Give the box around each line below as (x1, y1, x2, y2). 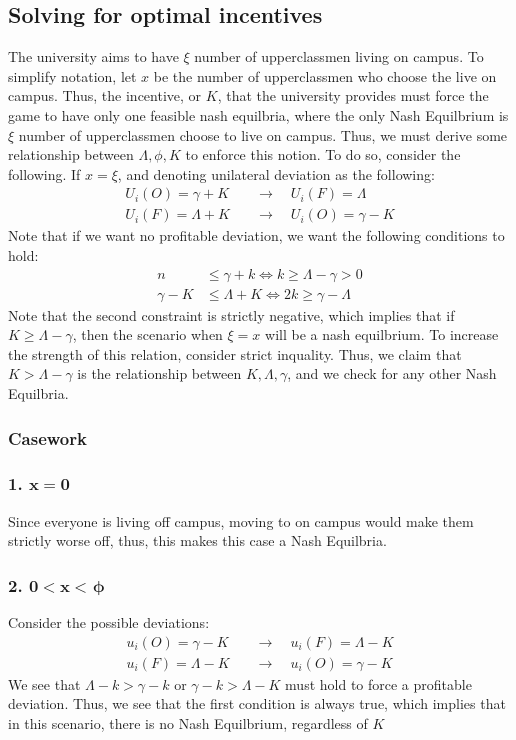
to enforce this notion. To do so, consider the (185, 144, 461, 165)
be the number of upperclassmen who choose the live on (153, 65, 497, 86)
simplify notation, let (8, 65, 137, 86)
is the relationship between (77, 363, 242, 384)
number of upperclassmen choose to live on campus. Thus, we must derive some (18, 124, 508, 145)
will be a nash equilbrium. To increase (265, 324, 499, 345)
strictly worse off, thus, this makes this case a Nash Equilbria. (8, 530, 387, 551)
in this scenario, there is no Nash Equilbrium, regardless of (8, 712, 368, 733)
